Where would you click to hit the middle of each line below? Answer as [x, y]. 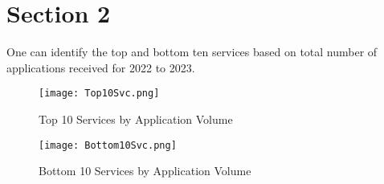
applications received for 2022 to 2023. [101, 67]
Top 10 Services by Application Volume [136, 119]
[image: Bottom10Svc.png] [108, 145]
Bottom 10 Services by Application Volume [145, 171]
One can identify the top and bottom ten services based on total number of [192, 52]
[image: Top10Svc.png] [99, 94]
